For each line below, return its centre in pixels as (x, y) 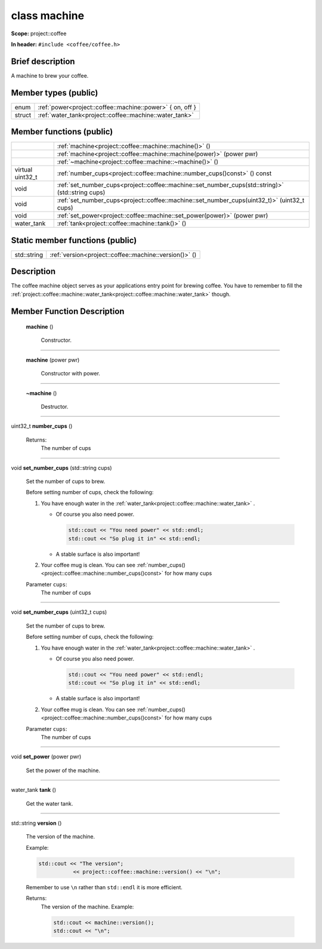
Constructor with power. (71, 374)
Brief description (43, 61)
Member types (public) (55, 93)
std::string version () (36, 823)
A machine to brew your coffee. (50, 75)
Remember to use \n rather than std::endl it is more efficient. (104, 887)
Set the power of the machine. (63, 770)
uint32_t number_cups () (42, 426)
